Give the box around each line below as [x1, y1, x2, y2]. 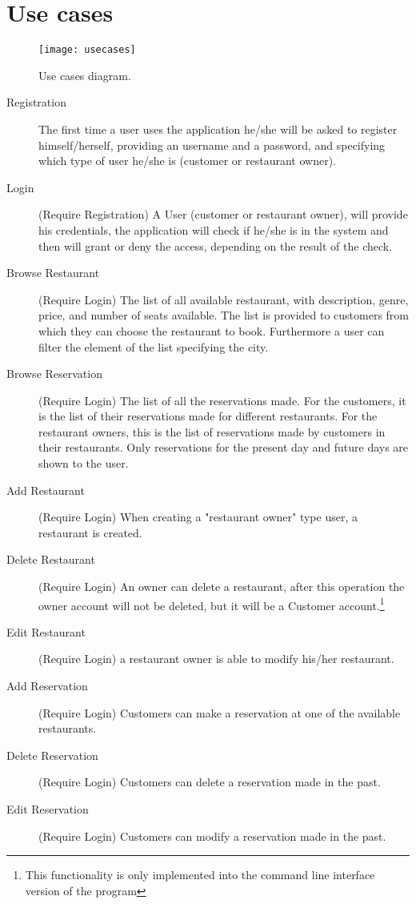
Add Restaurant [6, 481, 85, 498]
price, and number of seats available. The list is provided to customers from [38, 307, 410, 323]
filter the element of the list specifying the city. [38, 338, 269, 355]
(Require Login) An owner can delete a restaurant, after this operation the [38, 578, 405, 595]
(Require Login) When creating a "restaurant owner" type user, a [38, 508, 358, 525]
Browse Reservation [6, 365, 102, 382]
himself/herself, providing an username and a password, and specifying [38, 136, 386, 153]
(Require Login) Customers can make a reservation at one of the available [38, 704, 401, 721]
